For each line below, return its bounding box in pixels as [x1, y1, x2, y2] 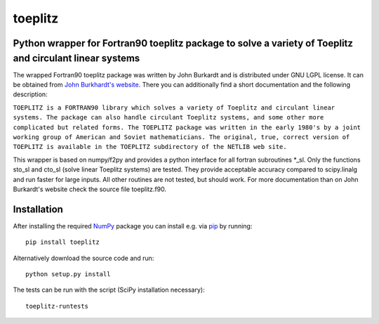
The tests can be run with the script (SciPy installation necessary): [13, 285, 205, 294]
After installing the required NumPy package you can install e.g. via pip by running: [13, 221, 253, 230]
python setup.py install [25, 271, 111, 278]
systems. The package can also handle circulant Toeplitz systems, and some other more [13, 113, 324, 122]
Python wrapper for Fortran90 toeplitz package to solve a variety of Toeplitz [13, 37, 354, 49]
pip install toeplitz [25, 238, 100, 246]
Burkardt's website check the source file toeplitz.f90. [13, 185, 167, 193]
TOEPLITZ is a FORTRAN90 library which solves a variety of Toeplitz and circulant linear [13, 103, 335, 112]
